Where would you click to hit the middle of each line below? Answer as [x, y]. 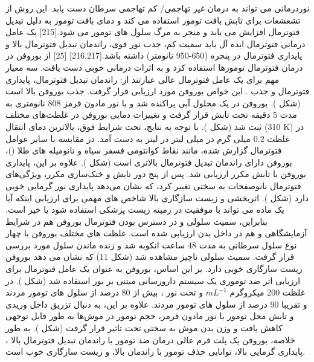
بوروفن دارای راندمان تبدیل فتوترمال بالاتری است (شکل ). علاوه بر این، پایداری [149, 162]
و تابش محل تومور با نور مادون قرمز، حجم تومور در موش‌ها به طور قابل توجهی [150, 316]
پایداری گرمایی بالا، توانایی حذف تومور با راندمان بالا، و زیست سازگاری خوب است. [155, 351]
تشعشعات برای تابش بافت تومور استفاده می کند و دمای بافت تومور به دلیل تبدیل [153, 20]
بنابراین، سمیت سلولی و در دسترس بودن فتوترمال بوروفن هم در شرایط [136, 221]
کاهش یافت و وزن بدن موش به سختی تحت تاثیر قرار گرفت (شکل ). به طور [144, 328]
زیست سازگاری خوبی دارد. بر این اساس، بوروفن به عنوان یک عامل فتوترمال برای [154, 269]
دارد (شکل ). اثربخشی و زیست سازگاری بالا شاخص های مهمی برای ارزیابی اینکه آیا [157, 197]
